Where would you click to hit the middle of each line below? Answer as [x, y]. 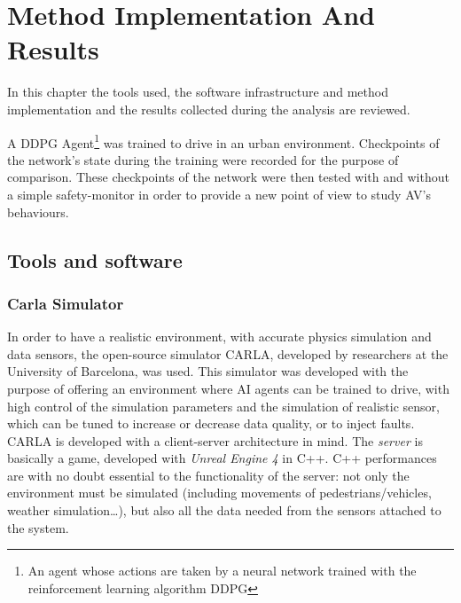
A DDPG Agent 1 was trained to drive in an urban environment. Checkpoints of [223, 141]
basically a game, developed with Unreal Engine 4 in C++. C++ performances [222, 458]
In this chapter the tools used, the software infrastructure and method [198, 92]
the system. [38, 527]
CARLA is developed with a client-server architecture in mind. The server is [215, 440]
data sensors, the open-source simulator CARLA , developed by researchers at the [228, 353]
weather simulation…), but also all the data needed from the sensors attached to [224, 510]
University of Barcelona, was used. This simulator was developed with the [208, 371]
